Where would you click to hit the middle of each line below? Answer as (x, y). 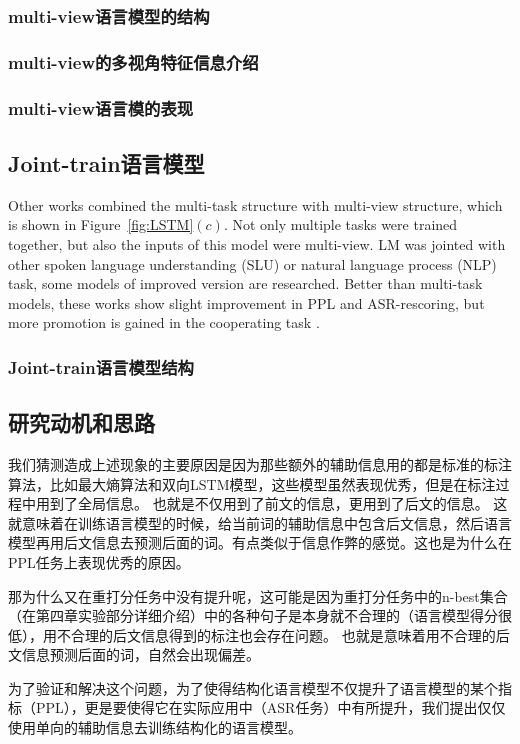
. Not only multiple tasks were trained (340, 224)
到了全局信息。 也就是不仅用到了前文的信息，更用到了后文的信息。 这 (278, 503)
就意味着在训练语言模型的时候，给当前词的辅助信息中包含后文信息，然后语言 (260, 522)
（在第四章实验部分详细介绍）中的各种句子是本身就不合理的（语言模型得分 (253, 615)
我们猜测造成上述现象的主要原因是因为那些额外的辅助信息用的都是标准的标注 (260, 463)
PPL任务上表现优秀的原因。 (99, 561)
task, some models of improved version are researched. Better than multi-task (245, 283)
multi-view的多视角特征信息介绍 (133, 61)
